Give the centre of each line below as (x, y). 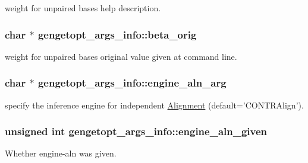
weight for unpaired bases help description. (83, 8)
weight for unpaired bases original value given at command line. (121, 56)
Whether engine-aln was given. (61, 153)
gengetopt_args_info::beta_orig (117, 34)
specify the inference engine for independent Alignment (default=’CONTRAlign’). (154, 105)
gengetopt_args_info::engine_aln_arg (132, 83)
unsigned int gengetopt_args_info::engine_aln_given (136, 131)
